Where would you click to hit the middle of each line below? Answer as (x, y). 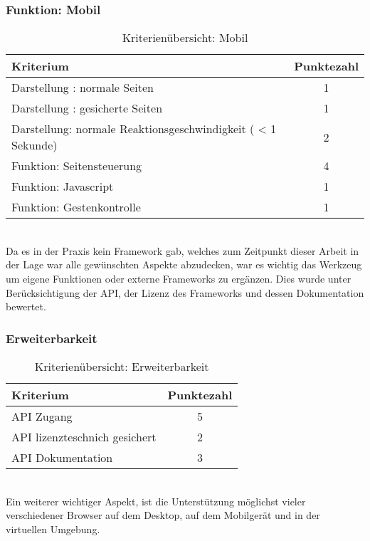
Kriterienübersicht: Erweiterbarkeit (122, 366)
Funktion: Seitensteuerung (77, 166)
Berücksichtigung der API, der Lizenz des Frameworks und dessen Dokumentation (185, 292)
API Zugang (42, 416)
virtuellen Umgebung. (53, 529)
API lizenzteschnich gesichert (84, 437)
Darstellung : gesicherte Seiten (87, 108)
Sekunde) (35, 145)
